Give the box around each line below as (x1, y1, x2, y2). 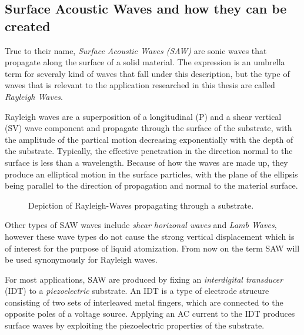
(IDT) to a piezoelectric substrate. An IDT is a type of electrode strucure (5, 284, 269, 297)
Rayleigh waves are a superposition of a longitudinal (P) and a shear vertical (5, 110, 282, 122)
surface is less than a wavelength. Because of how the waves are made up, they (5, 156, 288, 168)
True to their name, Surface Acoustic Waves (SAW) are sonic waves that (5, 44, 267, 56)
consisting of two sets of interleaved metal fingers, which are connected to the (5, 296, 283, 308)
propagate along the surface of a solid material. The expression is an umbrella (5, 56, 285, 68)
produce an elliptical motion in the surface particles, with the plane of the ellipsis (5, 168, 298, 180)
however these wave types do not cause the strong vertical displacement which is (5, 230, 295, 242)
